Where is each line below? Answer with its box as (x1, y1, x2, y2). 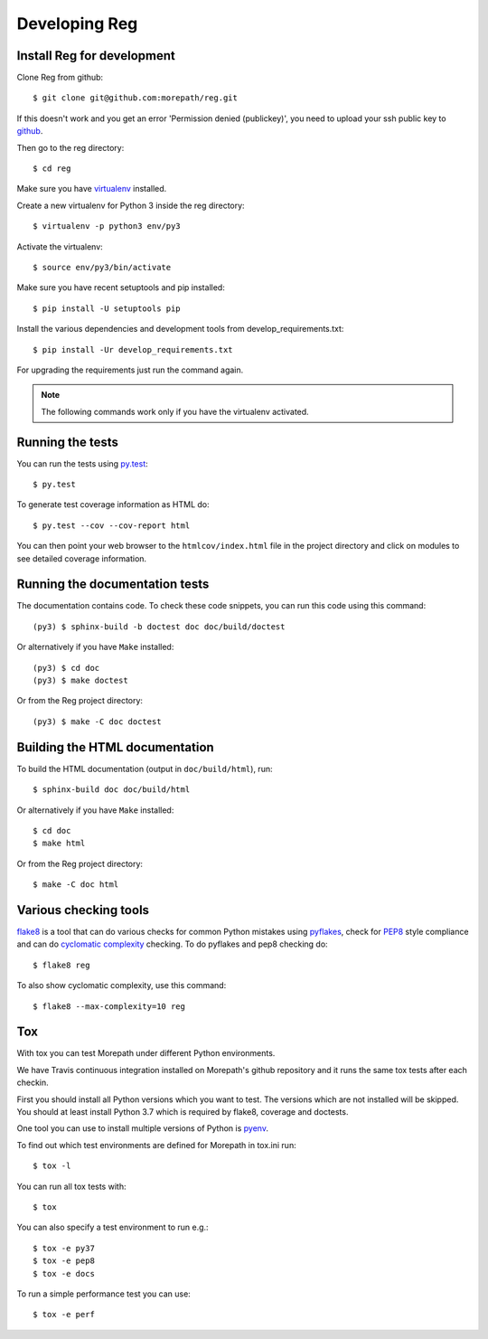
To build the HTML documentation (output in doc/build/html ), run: (16, 763, 273, 774)
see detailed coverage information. (16, 552, 147, 564)
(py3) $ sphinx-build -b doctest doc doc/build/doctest (33, 621, 286, 632)
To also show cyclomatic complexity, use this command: (16, 980, 227, 991)
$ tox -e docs (33, 1268, 95, 1278)
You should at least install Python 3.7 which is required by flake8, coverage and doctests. (16, 1107, 349, 1117)
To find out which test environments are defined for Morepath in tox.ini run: (16, 1139, 297, 1150)
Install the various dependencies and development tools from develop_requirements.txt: (16, 324, 344, 335)
